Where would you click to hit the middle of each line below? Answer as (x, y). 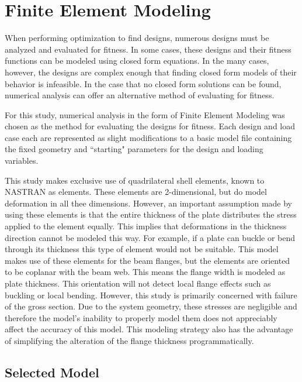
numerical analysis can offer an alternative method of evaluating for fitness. (140, 95)
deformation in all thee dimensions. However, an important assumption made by (148, 203)
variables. (22, 161)
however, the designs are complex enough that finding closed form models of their (151, 72)
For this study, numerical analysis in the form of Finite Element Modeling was (145, 114)
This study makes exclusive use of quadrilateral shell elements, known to (135, 180)
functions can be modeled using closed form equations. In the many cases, (137, 61)
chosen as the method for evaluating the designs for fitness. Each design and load (150, 126)
